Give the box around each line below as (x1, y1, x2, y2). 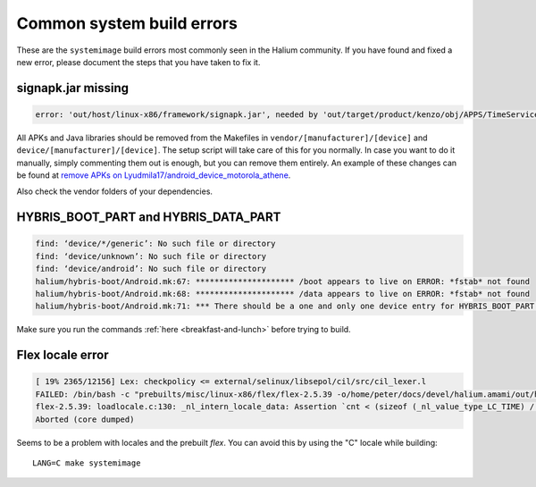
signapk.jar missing (16, 80, 130, 96)
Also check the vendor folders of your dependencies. (16, 186, 214, 197)
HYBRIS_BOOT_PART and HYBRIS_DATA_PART (16, 210, 281, 225)
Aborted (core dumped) (35, 414, 135, 424)
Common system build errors (16, 13, 239, 33)
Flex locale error (16, 348, 109, 363)
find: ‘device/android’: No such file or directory (35, 264, 267, 274)
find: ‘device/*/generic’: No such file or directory (35, 239, 276, 249)
